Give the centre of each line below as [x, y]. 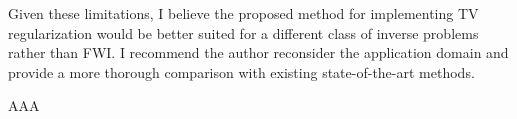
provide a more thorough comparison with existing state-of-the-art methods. [241, 71]
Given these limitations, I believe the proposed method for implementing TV [243, 13]
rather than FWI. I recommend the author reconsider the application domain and [258, 52]
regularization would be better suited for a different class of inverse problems [243, 32]
